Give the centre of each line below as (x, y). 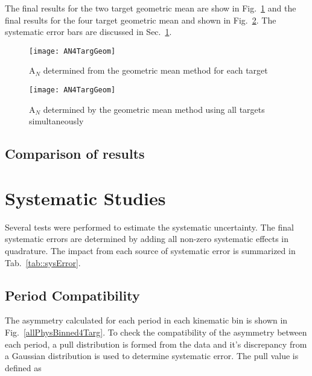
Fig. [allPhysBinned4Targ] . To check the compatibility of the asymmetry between (156, 332)
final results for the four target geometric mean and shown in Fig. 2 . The (141, 20)
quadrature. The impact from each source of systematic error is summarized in (150, 250)
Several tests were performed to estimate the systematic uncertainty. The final (149, 227)
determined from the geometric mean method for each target (155, 70)
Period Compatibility (72, 295)
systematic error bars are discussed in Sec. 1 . (88, 32)
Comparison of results (75, 154)
